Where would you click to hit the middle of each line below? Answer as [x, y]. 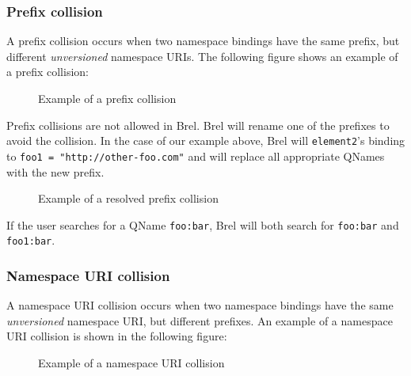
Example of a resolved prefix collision [128, 198]
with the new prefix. [55, 171]
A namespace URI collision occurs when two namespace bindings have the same [200, 305]
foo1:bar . [31, 240]
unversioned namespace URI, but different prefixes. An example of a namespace [200, 320]
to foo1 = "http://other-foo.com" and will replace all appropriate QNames [196, 156]
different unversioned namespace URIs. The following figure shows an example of [202, 56]
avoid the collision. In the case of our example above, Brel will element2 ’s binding [206, 141]
